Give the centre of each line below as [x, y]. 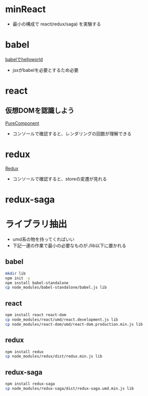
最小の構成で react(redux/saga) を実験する [57, 24]
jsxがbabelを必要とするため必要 [46, 70]
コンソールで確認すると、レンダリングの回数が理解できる [72, 134]
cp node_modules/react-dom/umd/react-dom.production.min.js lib [74, 324]
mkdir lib [16, 273]
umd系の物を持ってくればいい [43, 239]
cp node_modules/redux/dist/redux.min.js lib [54, 357]
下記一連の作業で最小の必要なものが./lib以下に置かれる [69, 245]
